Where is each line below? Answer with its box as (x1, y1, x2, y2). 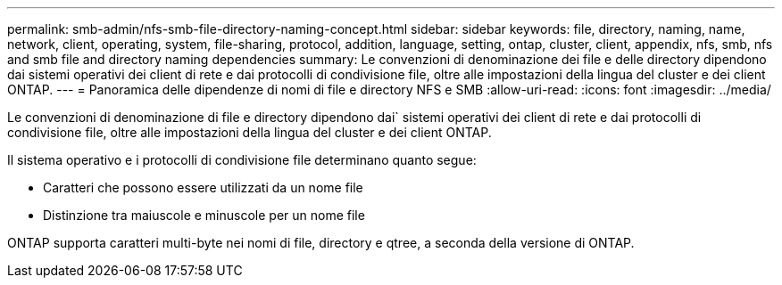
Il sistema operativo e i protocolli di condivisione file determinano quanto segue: (7, 152, 477, 167)
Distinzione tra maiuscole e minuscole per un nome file (43, 208, 365, 223)
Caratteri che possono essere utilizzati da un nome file (43, 180, 363, 195)
